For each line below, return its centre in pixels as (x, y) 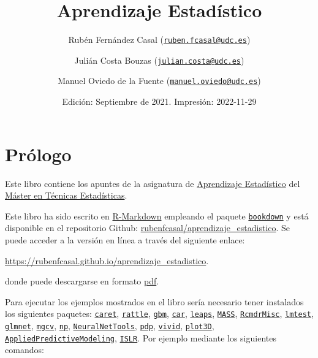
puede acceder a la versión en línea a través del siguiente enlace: (125, 240)
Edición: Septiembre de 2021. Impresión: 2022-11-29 (159, 101)
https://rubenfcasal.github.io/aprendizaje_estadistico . (107, 260)
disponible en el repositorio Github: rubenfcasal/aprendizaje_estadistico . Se (148, 228)
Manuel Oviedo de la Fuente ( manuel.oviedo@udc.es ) (159, 81)
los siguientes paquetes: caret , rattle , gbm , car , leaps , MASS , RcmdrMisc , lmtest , (159, 314)
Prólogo (38, 154)
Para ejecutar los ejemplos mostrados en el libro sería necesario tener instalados (154, 301)
